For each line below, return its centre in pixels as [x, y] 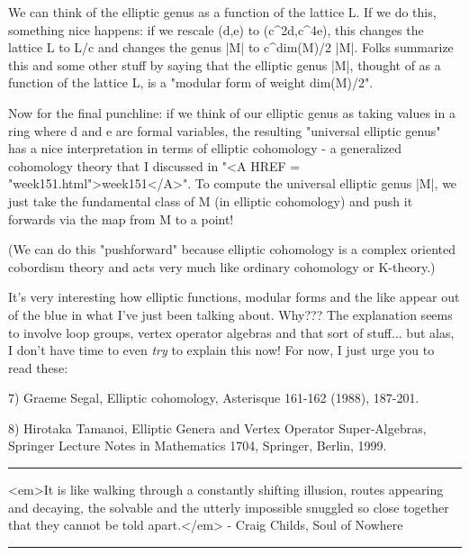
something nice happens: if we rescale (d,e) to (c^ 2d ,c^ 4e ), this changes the [216, 29]
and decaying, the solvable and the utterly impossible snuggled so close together [229, 507]
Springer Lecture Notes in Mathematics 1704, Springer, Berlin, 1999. [198, 446]
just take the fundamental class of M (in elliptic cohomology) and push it [211, 200]
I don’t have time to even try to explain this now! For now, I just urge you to [221, 350]
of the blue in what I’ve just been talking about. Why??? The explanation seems [230, 314]
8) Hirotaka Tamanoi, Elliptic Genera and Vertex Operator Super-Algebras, [217, 428]
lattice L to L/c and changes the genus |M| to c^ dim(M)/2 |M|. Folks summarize [231, 47]
